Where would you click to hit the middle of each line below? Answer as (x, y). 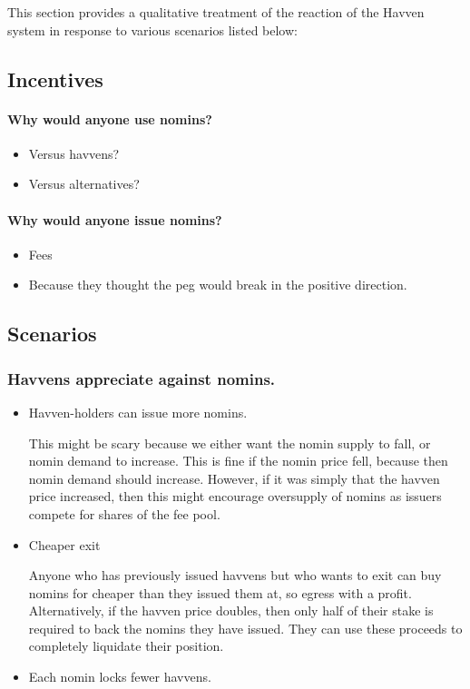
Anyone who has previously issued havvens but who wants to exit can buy (235, 575)
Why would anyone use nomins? (110, 118)
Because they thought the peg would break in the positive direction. (218, 285)
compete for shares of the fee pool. (124, 513)
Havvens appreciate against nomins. (142, 378)
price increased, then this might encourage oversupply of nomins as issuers (235, 496)
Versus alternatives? (84, 184)
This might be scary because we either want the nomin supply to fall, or (230, 443)
